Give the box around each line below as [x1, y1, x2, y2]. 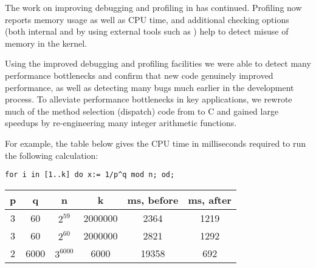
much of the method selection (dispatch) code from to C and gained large [5, 104, 279, 117]
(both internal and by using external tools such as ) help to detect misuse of [5, 25, 289, 38]
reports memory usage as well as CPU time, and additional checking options [5, 13, 289, 25]
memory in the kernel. [5, 36, 88, 49]
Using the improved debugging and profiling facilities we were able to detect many [5, 57, 311, 70]
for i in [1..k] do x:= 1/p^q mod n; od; [5, 170, 175, 179]
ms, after [188, 192, 232, 207]
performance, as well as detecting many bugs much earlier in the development [5, 81, 294, 93]
